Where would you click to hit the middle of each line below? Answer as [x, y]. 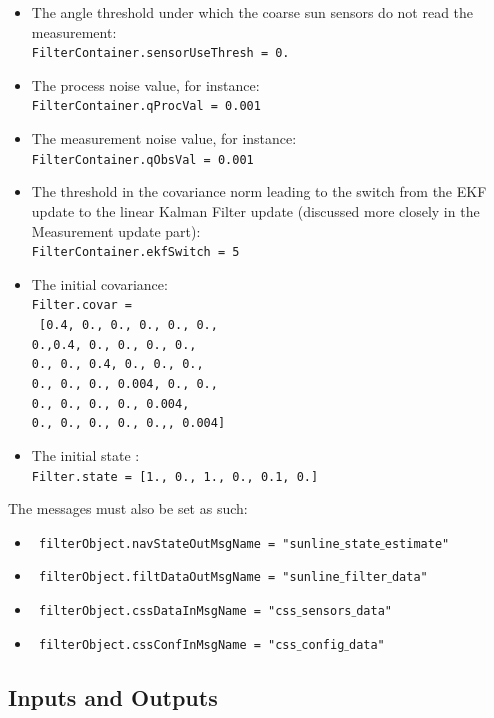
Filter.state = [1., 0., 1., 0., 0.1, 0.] [175, 476]
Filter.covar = [82, 305]
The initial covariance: [99, 283]
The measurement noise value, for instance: [164, 138]
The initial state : [85, 454]
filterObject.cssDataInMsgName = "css [167, 611]
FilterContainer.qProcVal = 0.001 [146, 106]
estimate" [417, 543]
